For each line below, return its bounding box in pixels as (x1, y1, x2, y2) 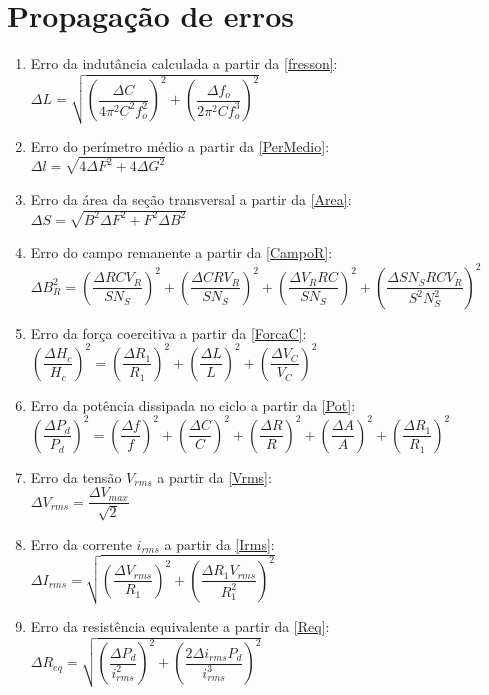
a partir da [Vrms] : (157, 466, 272, 487)
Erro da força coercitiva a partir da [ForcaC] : (30, 322, 307, 343)
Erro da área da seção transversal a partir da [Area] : (30, 188, 352, 209)
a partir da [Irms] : (164, 533, 275, 554)
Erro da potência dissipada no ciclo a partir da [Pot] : (30, 394, 356, 415)
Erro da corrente (30, 533, 132, 554)
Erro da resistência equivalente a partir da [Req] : (30, 616, 330, 637)
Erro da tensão (30, 466, 122, 487)
